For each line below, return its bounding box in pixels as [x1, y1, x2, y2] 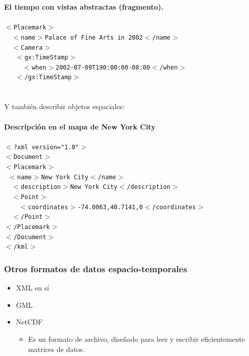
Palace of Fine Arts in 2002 [45, 34, 143, 41]
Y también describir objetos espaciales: [4, 101, 125, 112]
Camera [20, 44, 43, 51]
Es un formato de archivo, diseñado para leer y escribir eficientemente [28, 333, 245, 344]
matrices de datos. [28, 343, 85, 354]
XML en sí [16, 282, 49, 293]
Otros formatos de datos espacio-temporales [4, 262, 187, 275]
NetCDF [16, 316, 43, 327]
